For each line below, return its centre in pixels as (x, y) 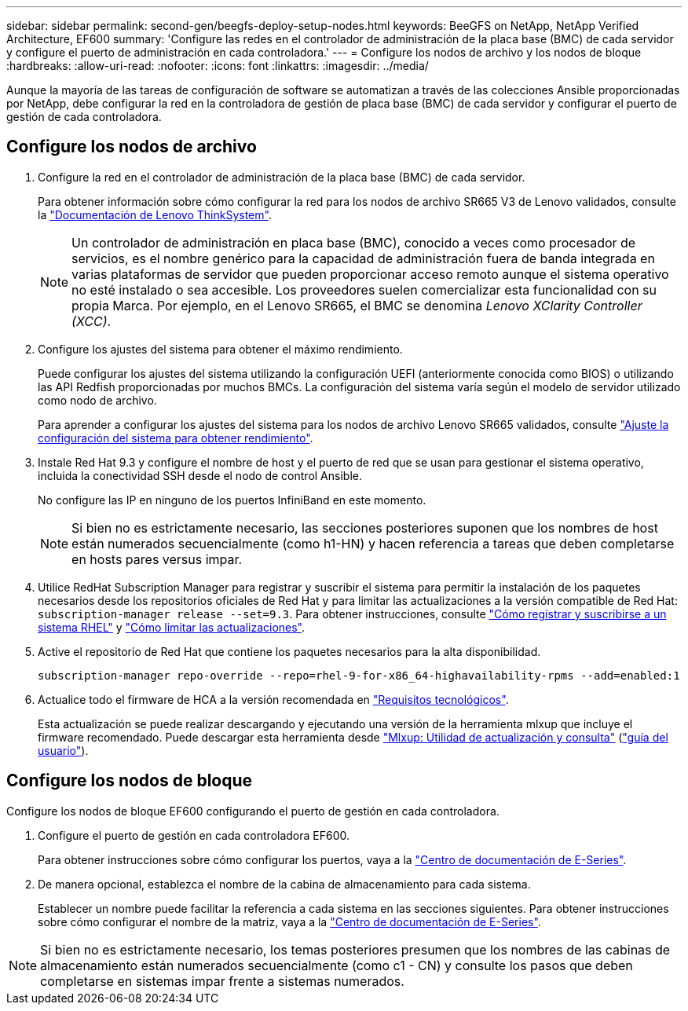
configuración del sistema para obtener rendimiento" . (176, 438)
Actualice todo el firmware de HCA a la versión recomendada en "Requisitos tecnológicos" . (273, 699)
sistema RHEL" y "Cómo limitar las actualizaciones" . (172, 627)
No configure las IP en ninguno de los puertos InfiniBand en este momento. (232, 500)
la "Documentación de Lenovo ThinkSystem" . (155, 214)
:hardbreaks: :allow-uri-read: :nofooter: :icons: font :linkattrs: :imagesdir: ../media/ (218, 66)
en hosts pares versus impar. (157, 559)
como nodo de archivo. (97, 400)
